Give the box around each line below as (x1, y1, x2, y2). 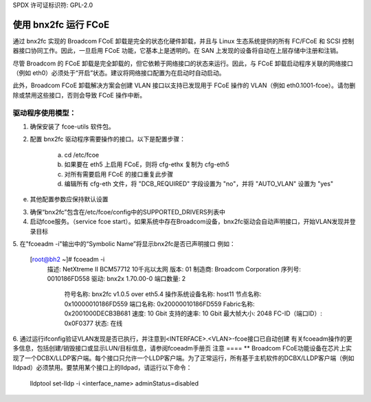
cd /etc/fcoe (64, 150, 100, 159)
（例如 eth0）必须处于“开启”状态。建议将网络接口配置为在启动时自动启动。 (12, 69, 226, 77)
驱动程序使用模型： (12, 108, 77, 118)
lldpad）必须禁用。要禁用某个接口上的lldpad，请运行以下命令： (12, 364, 192, 372)
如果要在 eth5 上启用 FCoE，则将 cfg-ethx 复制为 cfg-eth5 (64, 160, 229, 168)
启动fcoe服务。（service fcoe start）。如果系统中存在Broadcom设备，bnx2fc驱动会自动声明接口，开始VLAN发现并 (30, 217, 350, 226)
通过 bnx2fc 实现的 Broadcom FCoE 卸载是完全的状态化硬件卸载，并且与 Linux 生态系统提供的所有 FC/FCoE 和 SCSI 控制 (12, 36, 355, 45)
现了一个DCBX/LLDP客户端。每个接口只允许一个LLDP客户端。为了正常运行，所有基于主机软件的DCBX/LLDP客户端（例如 (12, 354, 355, 362)
